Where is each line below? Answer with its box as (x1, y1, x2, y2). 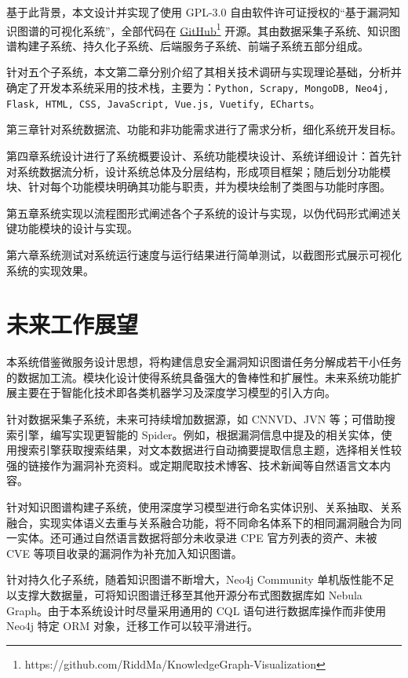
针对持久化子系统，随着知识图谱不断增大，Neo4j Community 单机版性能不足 (6, 571, 395, 588)
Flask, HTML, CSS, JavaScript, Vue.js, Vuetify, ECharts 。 (6, 94, 321, 111)
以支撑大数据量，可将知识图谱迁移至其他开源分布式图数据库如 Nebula (6, 586, 362, 603)
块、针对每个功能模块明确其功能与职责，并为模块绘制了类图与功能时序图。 (6, 178, 391, 195)
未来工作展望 (6, 308, 139, 340)
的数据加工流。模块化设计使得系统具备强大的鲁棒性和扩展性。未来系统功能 (6, 368, 391, 385)
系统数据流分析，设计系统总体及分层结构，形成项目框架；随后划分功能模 (16, 163, 391, 179)
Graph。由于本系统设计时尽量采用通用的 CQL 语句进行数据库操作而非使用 (6, 602, 387, 618)
